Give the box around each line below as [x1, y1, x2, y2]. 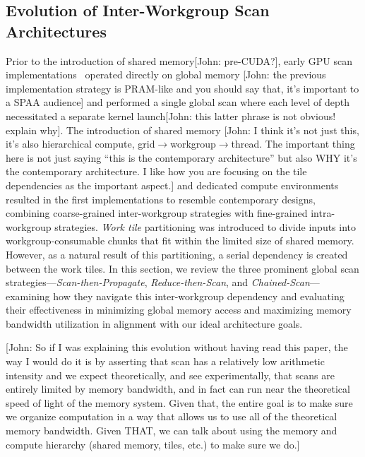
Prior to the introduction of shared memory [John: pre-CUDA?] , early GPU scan [6, 53, 352, 68]
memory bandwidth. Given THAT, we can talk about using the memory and [6, 423, 337, 438]
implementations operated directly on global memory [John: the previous [6, 67, 326, 82]
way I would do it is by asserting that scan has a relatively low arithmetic [6, 354, 325, 369]
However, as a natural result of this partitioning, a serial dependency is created [6, 247, 348, 261]
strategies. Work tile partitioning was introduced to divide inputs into [54, 219, 357, 234]
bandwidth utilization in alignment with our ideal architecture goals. [6, 316, 303, 331]
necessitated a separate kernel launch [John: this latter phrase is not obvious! [6, 108, 336, 123]
